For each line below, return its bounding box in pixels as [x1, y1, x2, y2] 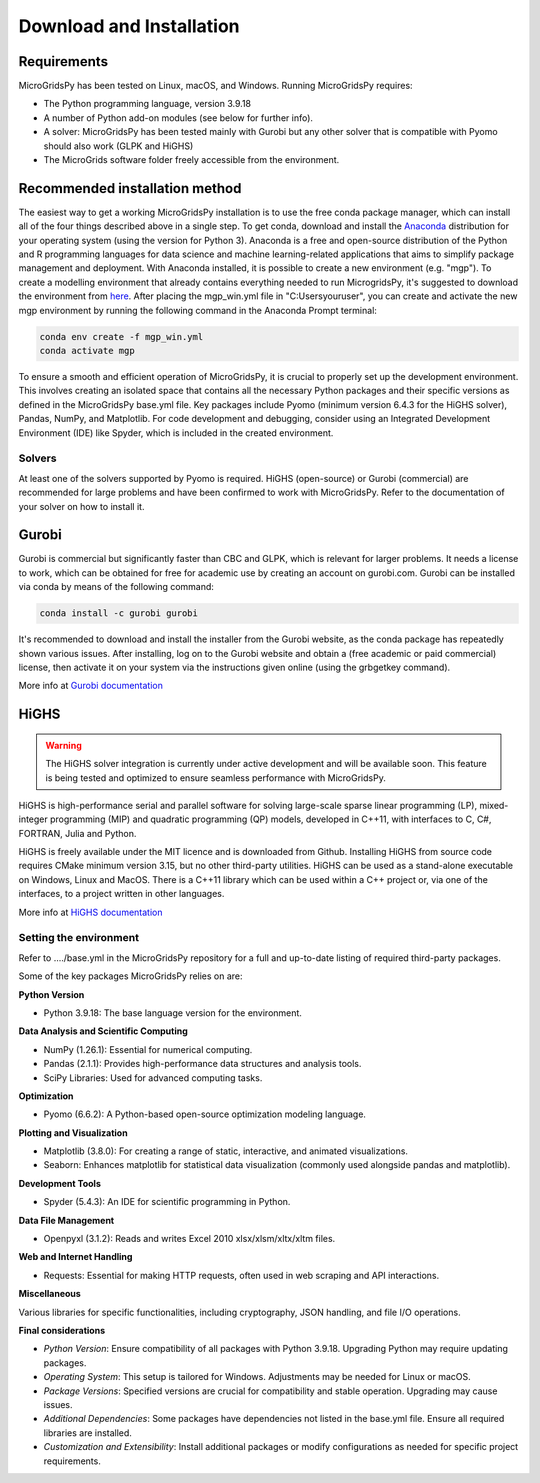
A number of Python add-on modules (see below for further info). [43, 111, 314, 124]
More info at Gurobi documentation [18, 680, 164, 692]
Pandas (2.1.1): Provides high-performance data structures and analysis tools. [43, 1058, 362, 1070]
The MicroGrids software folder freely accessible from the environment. [43, 154, 340, 166]
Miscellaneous [18, 1288, 82, 1300]
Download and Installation [18, 15, 240, 37]
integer [18, 813, 49, 825]
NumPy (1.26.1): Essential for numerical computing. [43, 1043, 253, 1055]
